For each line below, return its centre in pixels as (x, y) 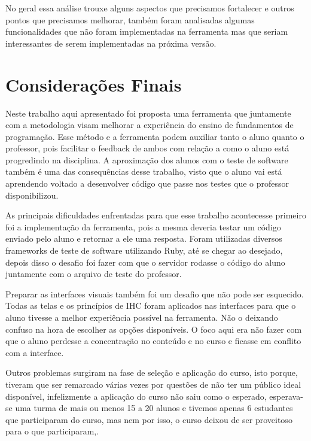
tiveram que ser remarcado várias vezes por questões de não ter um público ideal (153, 384)
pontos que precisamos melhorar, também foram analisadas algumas (130, 19)
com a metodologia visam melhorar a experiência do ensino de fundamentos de (150, 125)
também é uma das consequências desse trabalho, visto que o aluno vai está (144, 171)
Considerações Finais (94, 84)
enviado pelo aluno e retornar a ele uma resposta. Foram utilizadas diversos (144, 238)
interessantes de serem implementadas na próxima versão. (111, 43)
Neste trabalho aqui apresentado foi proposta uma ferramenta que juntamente (148, 113)
